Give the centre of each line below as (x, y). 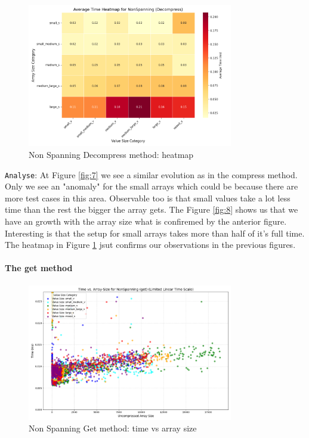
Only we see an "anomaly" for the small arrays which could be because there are (152, 186)
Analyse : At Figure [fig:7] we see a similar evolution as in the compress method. (151, 174)
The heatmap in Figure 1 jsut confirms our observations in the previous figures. (150, 245)
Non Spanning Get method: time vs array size (113, 428)
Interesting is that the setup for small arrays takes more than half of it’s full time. (155, 233)
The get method (39, 268)
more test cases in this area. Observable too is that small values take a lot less (148, 198)
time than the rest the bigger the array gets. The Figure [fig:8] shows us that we (152, 209)
